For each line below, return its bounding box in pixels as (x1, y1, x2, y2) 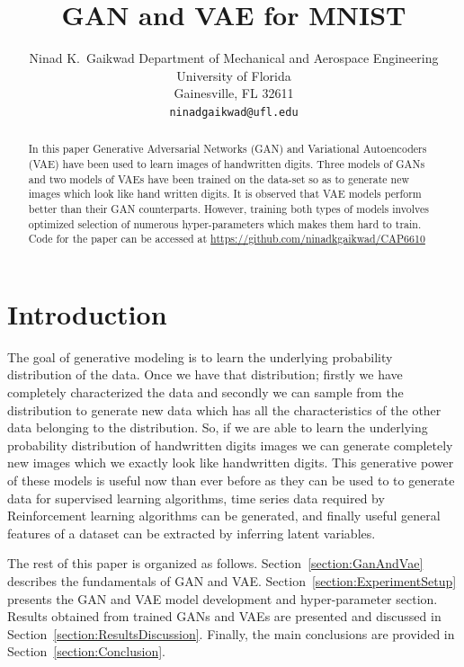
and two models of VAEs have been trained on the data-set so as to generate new (28, 171, 410, 186)
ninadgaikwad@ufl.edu (169, 105, 299, 119)
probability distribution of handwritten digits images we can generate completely (7, 435, 453, 454)
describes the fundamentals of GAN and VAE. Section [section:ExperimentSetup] (7, 572, 457, 591)
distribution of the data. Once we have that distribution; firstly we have (7, 365, 403, 384)
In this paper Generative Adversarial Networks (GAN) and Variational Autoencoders (28, 141, 427, 156)
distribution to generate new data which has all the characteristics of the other (7, 400, 442, 419)
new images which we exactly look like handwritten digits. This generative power (7, 453, 454, 472)
